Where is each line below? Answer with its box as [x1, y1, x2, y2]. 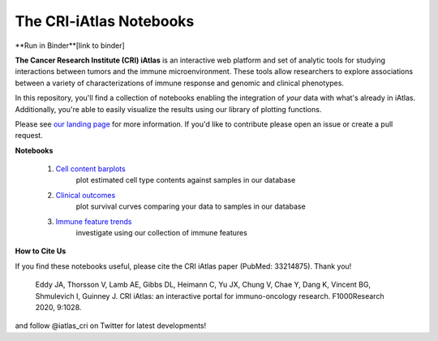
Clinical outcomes [55, 190, 116, 200]
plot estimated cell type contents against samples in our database [75, 175, 296, 185]
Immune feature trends [55, 216, 132, 227]
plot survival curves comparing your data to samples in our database [75, 201, 306, 211]
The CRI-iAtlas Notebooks [15, 12, 195, 30]
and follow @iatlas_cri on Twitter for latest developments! [15, 321, 207, 330]
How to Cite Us [15, 246, 67, 256]
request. [15, 131, 44, 140]
